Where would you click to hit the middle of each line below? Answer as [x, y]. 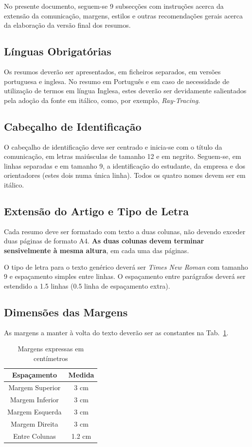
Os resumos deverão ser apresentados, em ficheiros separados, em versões [112, 71]
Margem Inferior [34, 399]
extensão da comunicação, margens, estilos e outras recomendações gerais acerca [124, 15]
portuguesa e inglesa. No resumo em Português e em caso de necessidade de [117, 81]
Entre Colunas [34, 436]
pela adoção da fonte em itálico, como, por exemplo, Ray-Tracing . [102, 100]
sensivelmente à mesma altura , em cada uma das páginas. [97, 250]
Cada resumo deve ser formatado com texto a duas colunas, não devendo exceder [125, 231]
